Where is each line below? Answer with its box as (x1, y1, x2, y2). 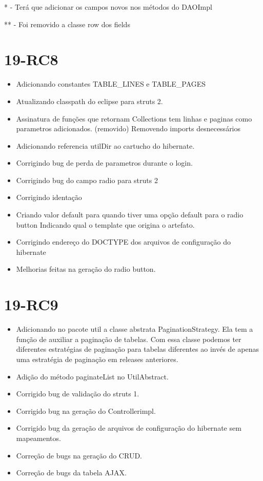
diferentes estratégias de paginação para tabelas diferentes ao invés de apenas (16, 344, 259, 354)
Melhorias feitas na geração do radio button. (16, 264, 156, 274)
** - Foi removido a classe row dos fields (4, 18, 130, 29)
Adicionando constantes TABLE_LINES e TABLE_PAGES (16, 78, 206, 89)
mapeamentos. (16, 432, 61, 443)
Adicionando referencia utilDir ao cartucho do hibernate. (16, 140, 195, 151)
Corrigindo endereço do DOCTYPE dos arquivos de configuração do (16, 236, 231, 247)
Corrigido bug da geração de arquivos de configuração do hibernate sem (16, 423, 241, 433)
